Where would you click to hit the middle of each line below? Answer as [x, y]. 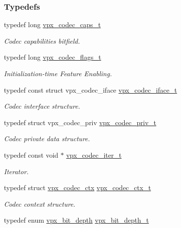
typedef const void [31, 155]
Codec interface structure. [42, 106]
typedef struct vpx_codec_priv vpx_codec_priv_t [80, 122]
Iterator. [16, 171]
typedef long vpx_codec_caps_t [52, 24]
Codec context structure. [40, 204]
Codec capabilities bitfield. [42, 41]
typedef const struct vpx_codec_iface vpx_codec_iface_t [90, 90]
